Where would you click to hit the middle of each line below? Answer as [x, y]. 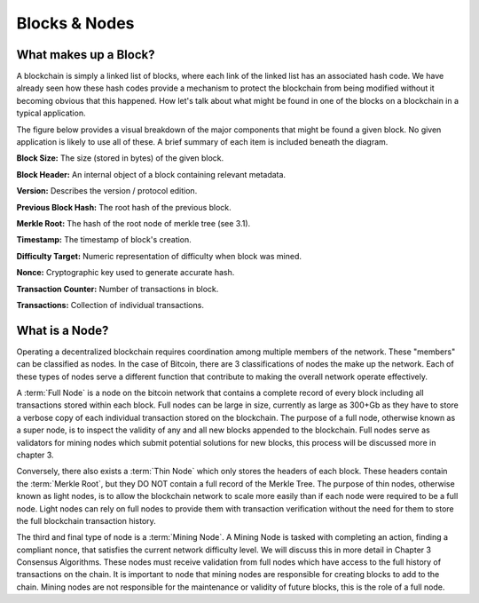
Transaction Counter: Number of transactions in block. [118, 289]
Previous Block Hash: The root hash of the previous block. [124, 207]
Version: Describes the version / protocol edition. [107, 191]
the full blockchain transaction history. [86, 520]
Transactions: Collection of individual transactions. [110, 305]
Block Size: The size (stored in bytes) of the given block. [120, 158]
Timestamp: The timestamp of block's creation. [104, 240]
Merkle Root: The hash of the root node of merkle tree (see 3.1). [133, 223]
